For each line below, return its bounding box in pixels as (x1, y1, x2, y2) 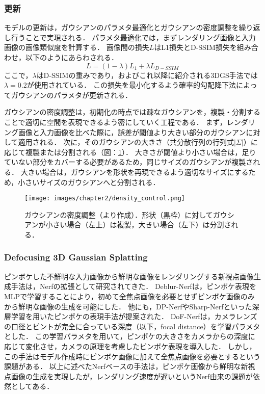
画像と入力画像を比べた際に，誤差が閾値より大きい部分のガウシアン (18, 126, 246, 137)
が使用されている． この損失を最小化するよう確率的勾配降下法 (26, 80, 236, 90)
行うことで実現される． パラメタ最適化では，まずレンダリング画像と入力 (11, 32, 256, 42)
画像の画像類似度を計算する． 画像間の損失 (4, 42, 149, 52)
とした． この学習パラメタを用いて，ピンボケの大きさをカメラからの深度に (4, 331, 255, 342)
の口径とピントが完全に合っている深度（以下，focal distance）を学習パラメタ (4, 321, 260, 331)
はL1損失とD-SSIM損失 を (154, 42, 237, 52)
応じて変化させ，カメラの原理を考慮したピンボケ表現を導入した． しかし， (4, 340, 256, 351)
